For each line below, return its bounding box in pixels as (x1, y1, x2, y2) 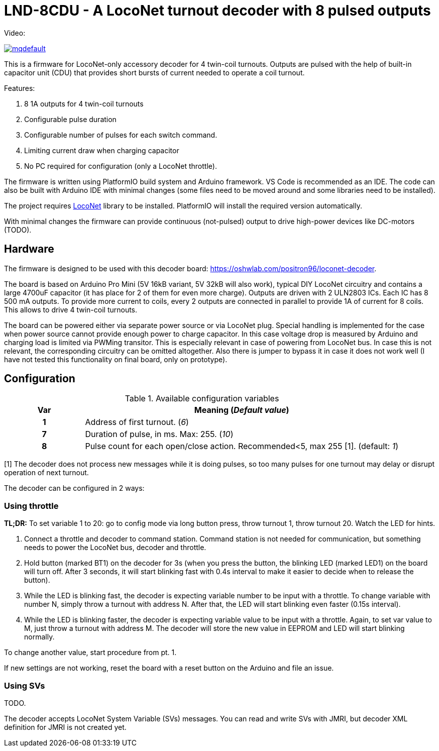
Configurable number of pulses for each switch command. (24, 130, 217, 139)
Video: (4, 28, 26, 37)
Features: (4, 83, 35, 92)
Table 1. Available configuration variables (125, 393, 279, 404)
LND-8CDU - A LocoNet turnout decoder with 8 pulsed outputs (4, 2, 431, 19)
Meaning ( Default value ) (194, 405, 289, 415)
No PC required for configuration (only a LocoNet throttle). (24, 161, 217, 170)
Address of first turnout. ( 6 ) (85, 417, 189, 427)
